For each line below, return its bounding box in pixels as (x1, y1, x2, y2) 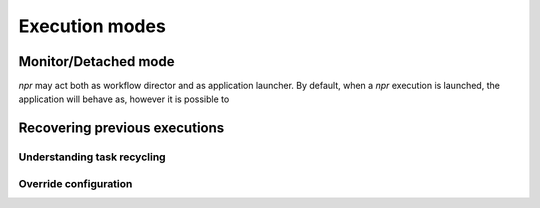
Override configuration (18, 176, 133, 190)
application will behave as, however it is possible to (18, 93, 230, 105)
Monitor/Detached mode (18, 53, 175, 70)
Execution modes (18, 15, 167, 37)
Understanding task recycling (18, 150, 166, 164)
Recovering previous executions (18, 120, 225, 137)
